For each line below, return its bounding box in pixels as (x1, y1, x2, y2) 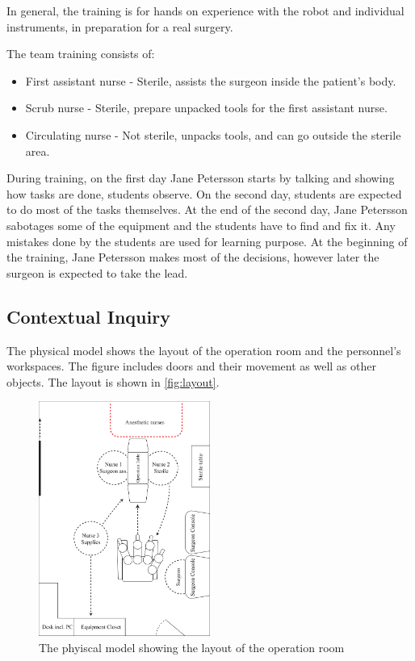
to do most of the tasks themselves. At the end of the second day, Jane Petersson (6, 201, 408, 218)
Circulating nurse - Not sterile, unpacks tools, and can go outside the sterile (25, 126, 401, 143)
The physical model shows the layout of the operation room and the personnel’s (6, 341, 401, 358)
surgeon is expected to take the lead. (6, 264, 188, 281)
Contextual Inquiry (6, 303, 170, 328)
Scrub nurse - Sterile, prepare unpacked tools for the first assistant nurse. (25, 99, 388, 116)
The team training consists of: (6, 45, 155, 62)
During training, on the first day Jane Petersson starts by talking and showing (6, 169, 395, 186)
